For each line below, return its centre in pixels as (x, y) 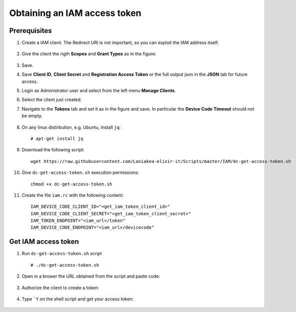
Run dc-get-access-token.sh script (62, 254)
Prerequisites (30, 31)
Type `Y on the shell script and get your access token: (78, 299)
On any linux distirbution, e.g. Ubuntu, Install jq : (71, 127)
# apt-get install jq (57, 139)
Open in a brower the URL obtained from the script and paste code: (91, 276)
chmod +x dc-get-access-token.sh (71, 184)
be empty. (32, 116)
